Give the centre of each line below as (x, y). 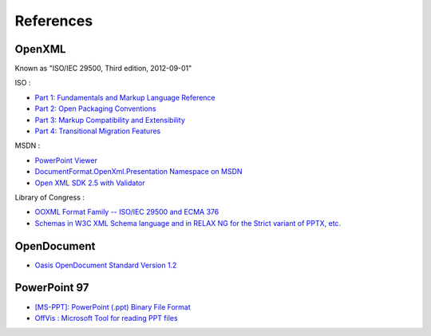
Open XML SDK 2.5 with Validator (90, 183)
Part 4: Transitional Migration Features (98, 131)
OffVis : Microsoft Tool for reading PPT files (107, 318)
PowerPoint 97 (52, 288)
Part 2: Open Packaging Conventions (95, 109)
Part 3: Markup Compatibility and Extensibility (110, 120)
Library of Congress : (50, 197)
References (54, 21)
